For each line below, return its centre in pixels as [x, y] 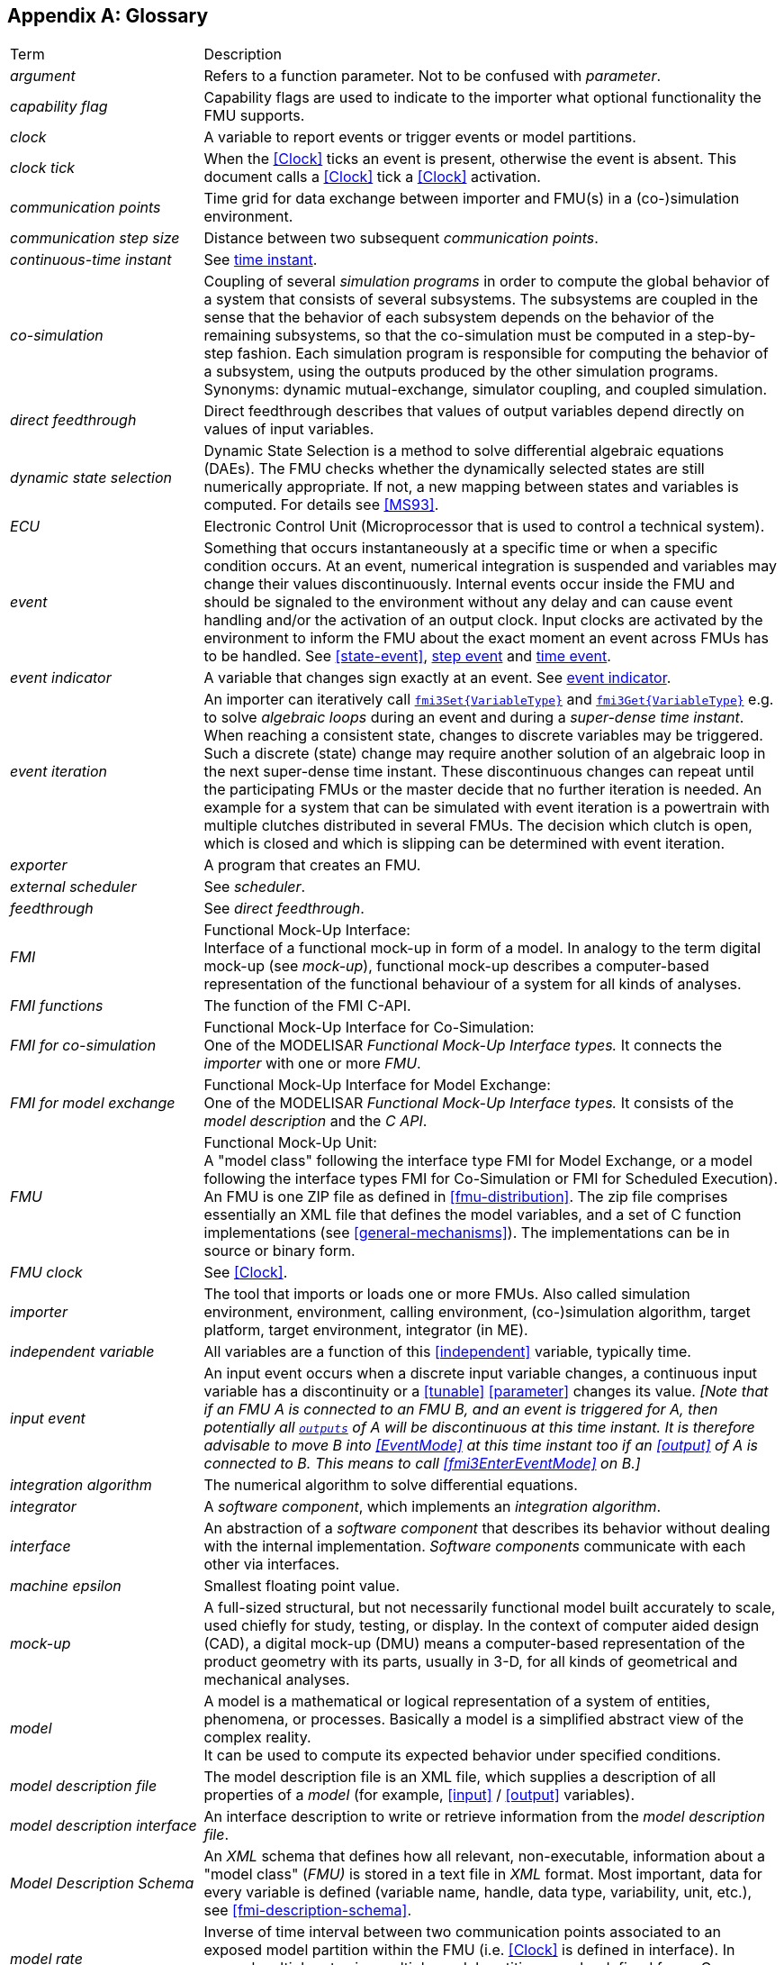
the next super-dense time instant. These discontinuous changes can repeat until [479, 772]
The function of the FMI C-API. [307, 1006]
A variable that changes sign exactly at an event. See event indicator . [437, 678]
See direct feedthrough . [284, 909]
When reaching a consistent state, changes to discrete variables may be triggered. [483, 736]
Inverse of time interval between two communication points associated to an [462, 1932]
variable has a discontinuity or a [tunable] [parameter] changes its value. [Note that [486, 1392]
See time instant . [261, 260]
